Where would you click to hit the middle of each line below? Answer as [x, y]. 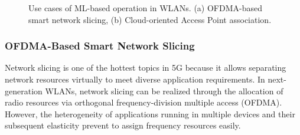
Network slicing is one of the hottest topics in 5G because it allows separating [146, 67]
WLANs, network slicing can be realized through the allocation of [164, 90]
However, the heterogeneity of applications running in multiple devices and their [150, 113]
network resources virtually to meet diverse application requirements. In [135, 79]
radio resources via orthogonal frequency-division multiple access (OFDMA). [144, 102]
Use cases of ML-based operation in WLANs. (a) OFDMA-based [145, 8]
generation [24, 90]
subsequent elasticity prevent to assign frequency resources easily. [123, 125]
